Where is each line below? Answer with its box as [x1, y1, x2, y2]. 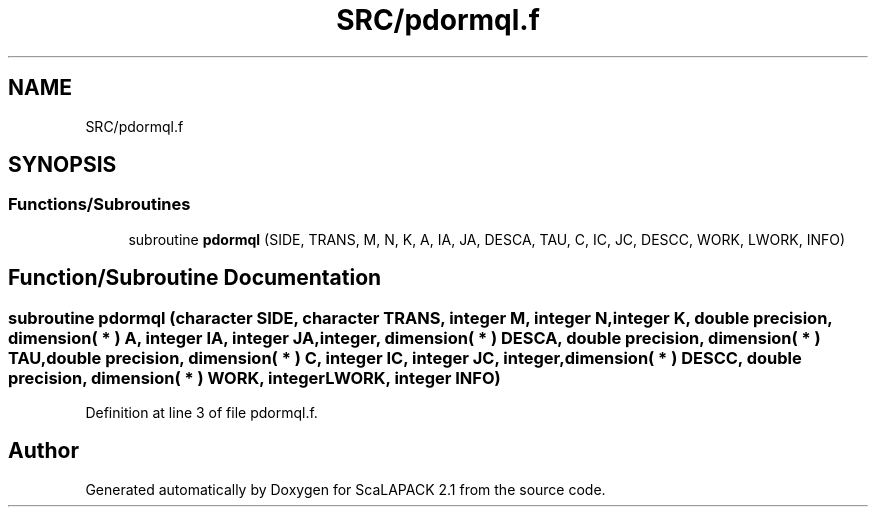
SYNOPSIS [8, 152, 117, 178]
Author [8, 438, 79, 464]
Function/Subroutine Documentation [8, 265, 382, 291]
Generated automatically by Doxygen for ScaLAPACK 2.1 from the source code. [85, 480, 606, 498]
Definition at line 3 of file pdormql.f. [85, 404, 318, 422]
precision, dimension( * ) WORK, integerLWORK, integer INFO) [8, 367, 501, 388]
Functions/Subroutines [8, 194, 191, 215]
